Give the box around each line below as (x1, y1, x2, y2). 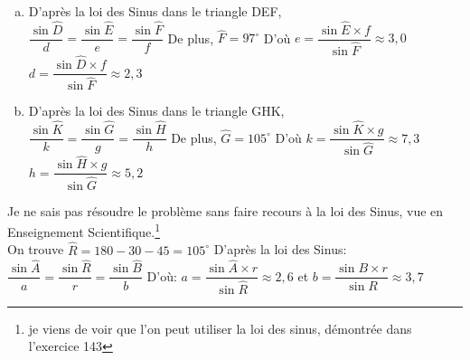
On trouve (7, 240, 64, 259)
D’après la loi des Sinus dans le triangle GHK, (28, 101, 285, 120)
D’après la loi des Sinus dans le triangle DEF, (28, 2, 282, 20)
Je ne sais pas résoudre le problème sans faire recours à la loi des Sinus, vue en (7, 201, 444, 220)
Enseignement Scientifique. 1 (7, 220, 161, 241)
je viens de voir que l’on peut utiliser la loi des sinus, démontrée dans (28, 318, 412, 337)
